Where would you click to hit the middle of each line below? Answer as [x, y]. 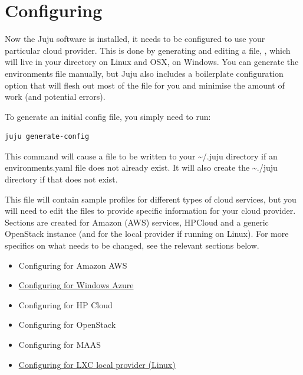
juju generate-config [47, 137]
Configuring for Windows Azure [76, 285]
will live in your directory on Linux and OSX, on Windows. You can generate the [152, 62]
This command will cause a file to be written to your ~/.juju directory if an [141, 156]
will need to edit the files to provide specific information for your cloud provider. [150, 211]
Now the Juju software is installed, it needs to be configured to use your [135, 39]
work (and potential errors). [55, 97]
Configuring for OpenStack [67, 325]
